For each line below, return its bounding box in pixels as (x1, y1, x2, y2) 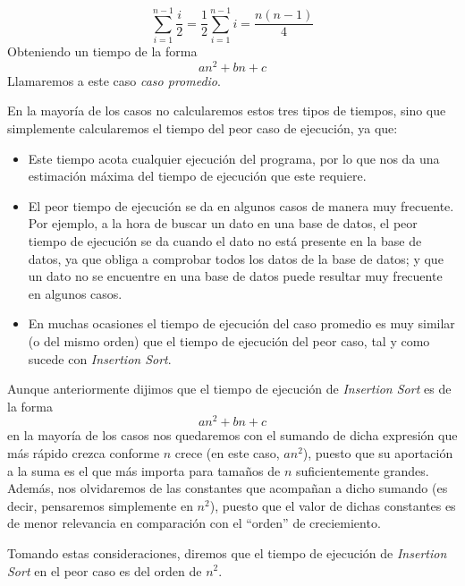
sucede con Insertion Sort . (28, 349, 172, 368)
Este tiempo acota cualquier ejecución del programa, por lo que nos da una (28, 149, 440, 167)
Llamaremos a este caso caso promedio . (7, 71, 221, 89)
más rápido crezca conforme (7, 443, 160, 462)
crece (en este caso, (174, 443, 280, 462)
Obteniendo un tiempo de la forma (7, 42, 198, 61)
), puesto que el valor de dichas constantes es (209, 496, 456, 514)
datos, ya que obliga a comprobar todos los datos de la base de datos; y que (28, 249, 444, 268)
